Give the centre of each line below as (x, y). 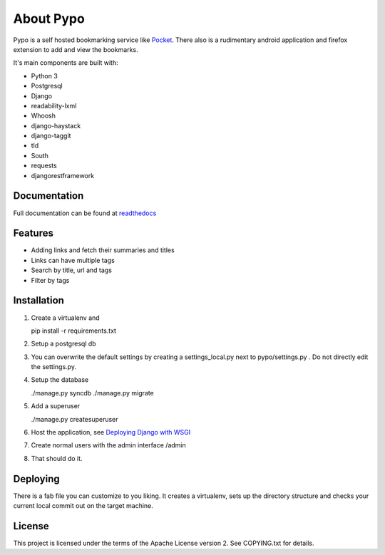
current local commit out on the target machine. (83, 506)
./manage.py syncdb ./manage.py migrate (93, 393)
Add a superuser (56, 406)
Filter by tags (50, 280)
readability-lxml (54, 105)
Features (33, 233)
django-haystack (56, 125)
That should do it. (57, 458)
